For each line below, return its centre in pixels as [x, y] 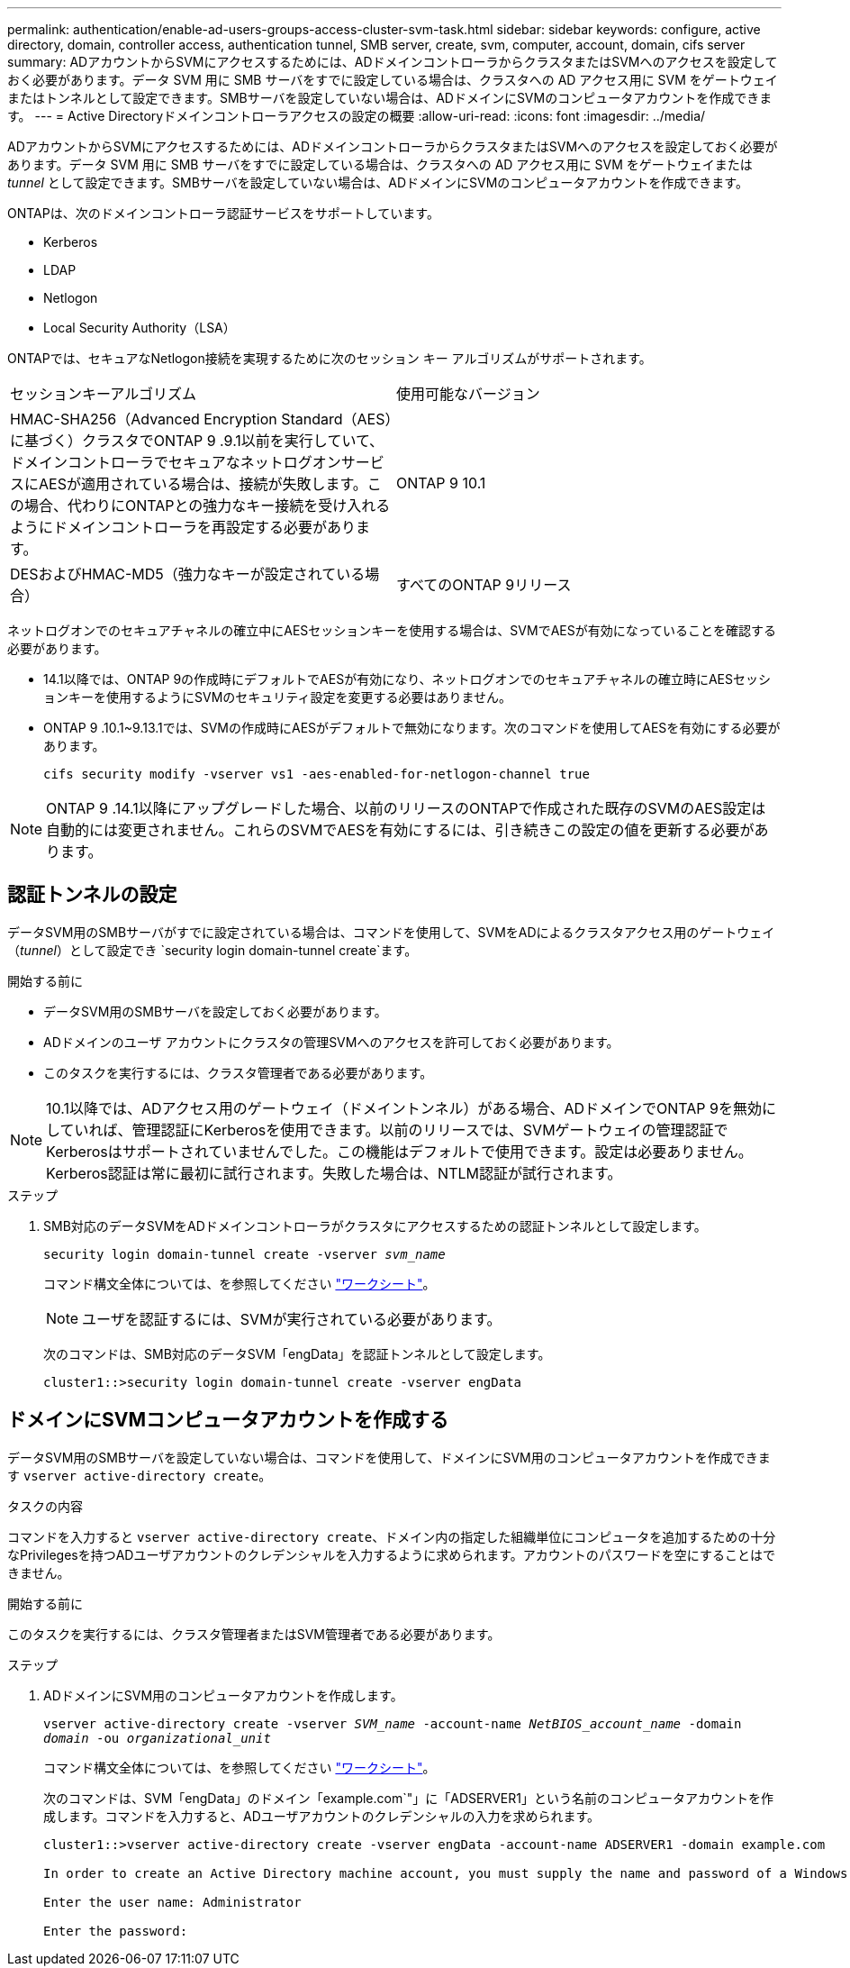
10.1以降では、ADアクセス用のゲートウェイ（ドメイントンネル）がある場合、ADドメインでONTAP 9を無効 [404, 1108]
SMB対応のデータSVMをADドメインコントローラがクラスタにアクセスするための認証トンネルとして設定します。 [375, 1225]
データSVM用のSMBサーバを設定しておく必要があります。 [215, 1011]
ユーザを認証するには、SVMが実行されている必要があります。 [292, 1319]
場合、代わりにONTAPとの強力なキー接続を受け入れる [208, 506]
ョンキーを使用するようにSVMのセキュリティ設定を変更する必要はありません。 [278, 697]
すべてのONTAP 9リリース [484, 585]
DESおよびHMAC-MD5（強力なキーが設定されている [188, 574]
